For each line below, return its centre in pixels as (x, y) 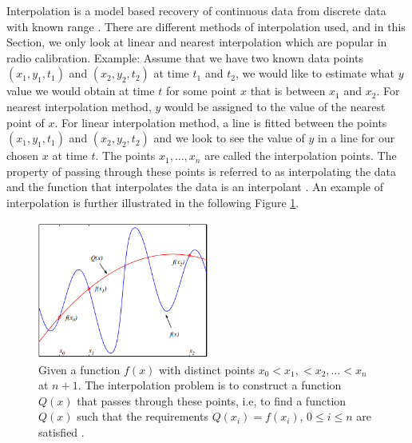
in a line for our (357, 138)
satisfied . (61, 431)
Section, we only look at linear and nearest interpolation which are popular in (197, 42)
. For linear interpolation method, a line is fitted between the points (221, 122)
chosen (23, 156)
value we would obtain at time (81, 91)
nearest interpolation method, (79, 106)
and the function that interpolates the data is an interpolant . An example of (195, 187)
